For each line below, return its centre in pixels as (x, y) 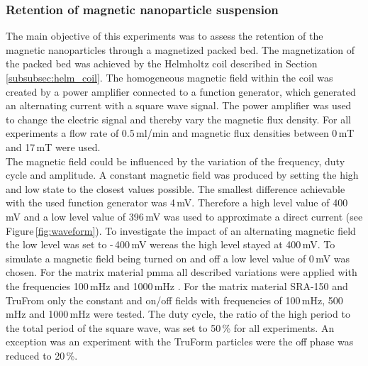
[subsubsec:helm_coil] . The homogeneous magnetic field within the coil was (169, 77)
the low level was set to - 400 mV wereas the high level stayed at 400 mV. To (171, 244)
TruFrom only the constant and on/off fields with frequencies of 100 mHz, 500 (174, 300)
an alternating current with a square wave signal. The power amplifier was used (179, 105)
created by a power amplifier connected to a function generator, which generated (181, 91)
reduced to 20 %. (42, 355)
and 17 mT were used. (53, 146)
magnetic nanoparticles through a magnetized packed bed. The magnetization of (180, 49)
